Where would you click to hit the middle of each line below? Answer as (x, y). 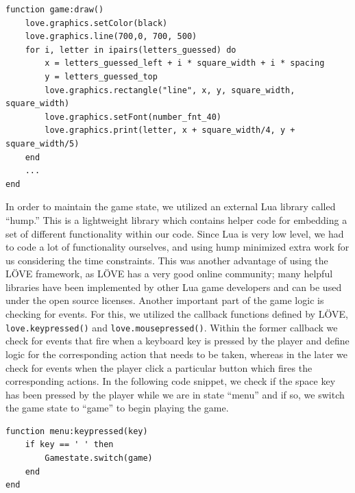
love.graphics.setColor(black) (96, 23)
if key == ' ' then (69, 445)
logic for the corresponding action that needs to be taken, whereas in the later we (176, 354)
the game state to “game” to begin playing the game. (117, 408)
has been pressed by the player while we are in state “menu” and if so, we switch (175, 394)
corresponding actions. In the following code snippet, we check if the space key (171, 381)
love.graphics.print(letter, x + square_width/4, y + (170, 130)
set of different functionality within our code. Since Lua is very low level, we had (175, 233)
